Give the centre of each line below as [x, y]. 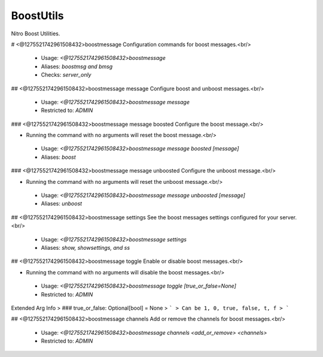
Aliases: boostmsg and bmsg [77, 66]
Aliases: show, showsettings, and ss [86, 247]
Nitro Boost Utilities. [36, 34]
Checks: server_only [66, 75]
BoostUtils [37, 16]
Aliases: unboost [62, 204]
